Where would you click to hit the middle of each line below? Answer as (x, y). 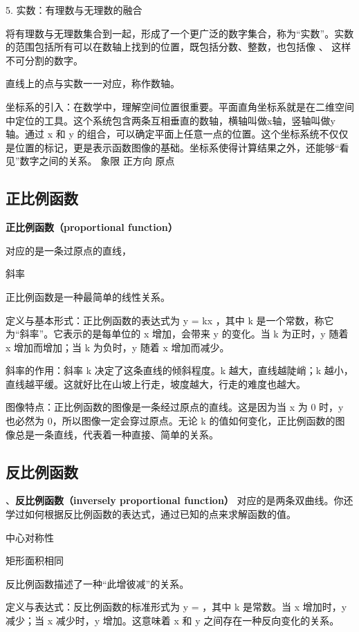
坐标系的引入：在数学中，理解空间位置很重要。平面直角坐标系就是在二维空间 (180, 106)
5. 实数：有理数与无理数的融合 (74, 10)
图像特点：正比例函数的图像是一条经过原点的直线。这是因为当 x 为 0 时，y (175, 407)
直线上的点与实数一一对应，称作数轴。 (93, 83)
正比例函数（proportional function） (92, 227)
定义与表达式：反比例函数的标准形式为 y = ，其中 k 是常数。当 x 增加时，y (176, 607)
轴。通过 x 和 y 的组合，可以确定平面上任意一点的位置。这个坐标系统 (163, 134)
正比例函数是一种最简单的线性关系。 (88, 296)
